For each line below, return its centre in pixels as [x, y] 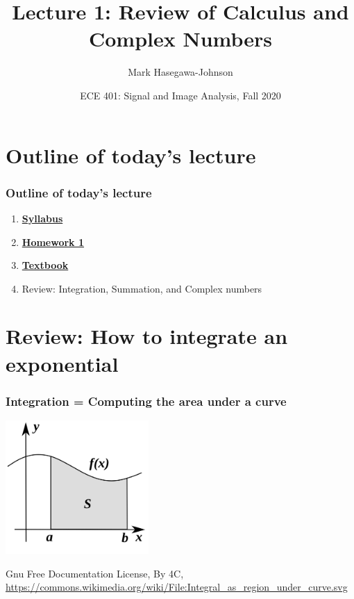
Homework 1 [53, 241]
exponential [62, 363]
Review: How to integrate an [147, 336]
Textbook [45, 265]
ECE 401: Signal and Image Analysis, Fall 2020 [180, 95]
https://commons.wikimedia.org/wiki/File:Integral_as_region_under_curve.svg [177, 587]
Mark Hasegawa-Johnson [180, 72]
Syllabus [42, 218]
